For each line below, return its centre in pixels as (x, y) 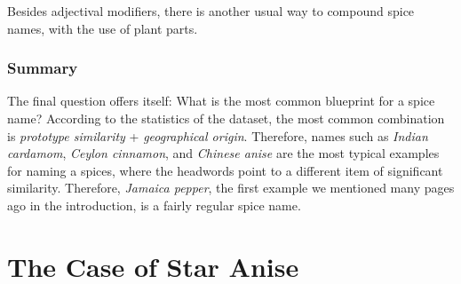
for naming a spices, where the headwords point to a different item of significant (225, 170)
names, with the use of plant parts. (103, 28)
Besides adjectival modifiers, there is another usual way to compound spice (211, 11)
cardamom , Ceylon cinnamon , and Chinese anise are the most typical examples (223, 153)
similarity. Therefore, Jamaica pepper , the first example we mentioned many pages (231, 188)
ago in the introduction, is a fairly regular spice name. (154, 205)
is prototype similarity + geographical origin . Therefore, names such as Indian (218, 135)
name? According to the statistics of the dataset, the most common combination (226, 118)
